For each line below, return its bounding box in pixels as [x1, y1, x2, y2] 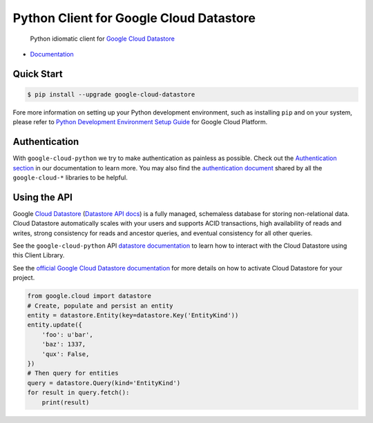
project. [12, 273, 35, 282]
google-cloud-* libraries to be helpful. [12, 173, 128, 181]
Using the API [12, 191, 73, 203]
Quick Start [12, 68, 63, 79]
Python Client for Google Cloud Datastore [12, 10, 256, 26]
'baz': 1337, [41, 340, 86, 348]
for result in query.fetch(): [27, 388, 130, 397]
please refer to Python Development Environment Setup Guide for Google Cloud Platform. [12, 118, 268, 126]
